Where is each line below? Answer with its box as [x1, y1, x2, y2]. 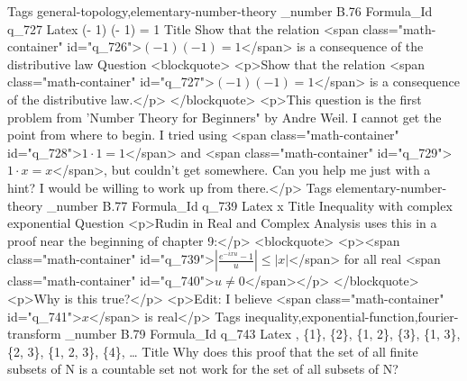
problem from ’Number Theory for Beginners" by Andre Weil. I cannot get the [7, 107, 442, 126]
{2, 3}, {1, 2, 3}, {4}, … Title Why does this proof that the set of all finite [7, 341, 418, 360]
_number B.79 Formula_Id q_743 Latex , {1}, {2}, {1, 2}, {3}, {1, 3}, [65, 324, 461, 343]
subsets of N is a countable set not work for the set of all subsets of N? [7, 359, 398, 378]
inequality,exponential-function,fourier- [244, 306, 459, 325]
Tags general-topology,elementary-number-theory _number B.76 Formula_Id [7, 2, 433, 20]
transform [7, 324, 61, 343]
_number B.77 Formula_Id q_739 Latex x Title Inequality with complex [46, 195, 453, 214]
